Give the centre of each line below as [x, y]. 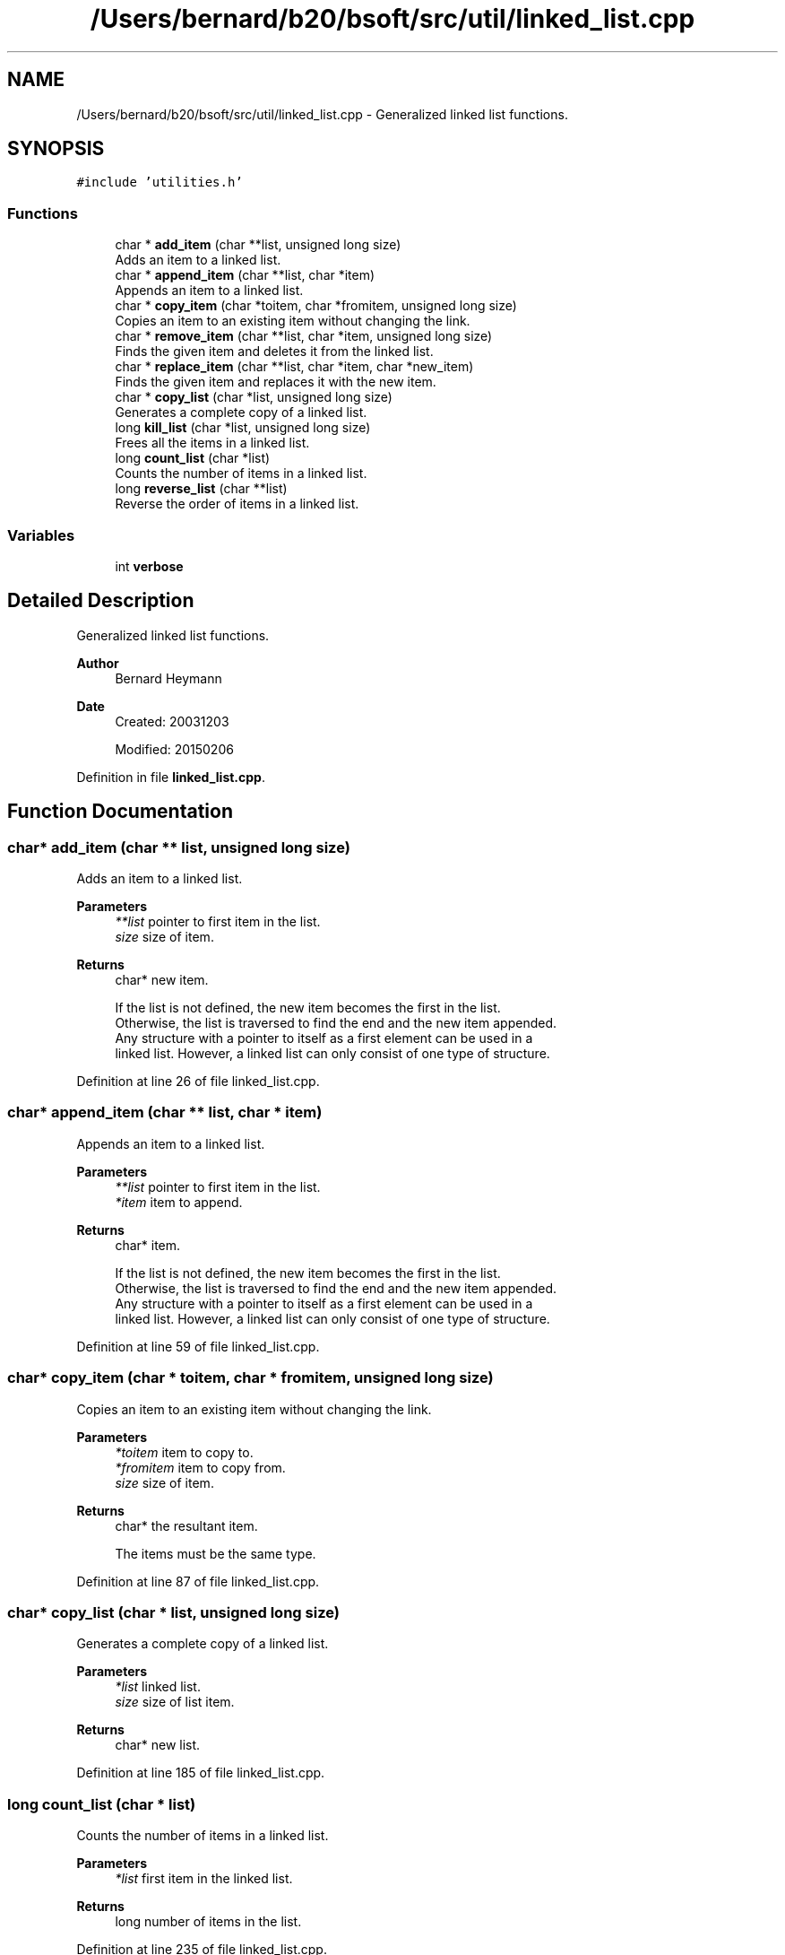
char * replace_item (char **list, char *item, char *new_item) [294, 367]
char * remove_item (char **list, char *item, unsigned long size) [304, 336]
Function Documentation [120, 812]
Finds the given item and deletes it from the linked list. [274, 352]
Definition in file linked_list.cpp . [171, 777]
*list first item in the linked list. [204, 1878]
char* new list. [158, 1745]
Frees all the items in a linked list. [212, 443]
